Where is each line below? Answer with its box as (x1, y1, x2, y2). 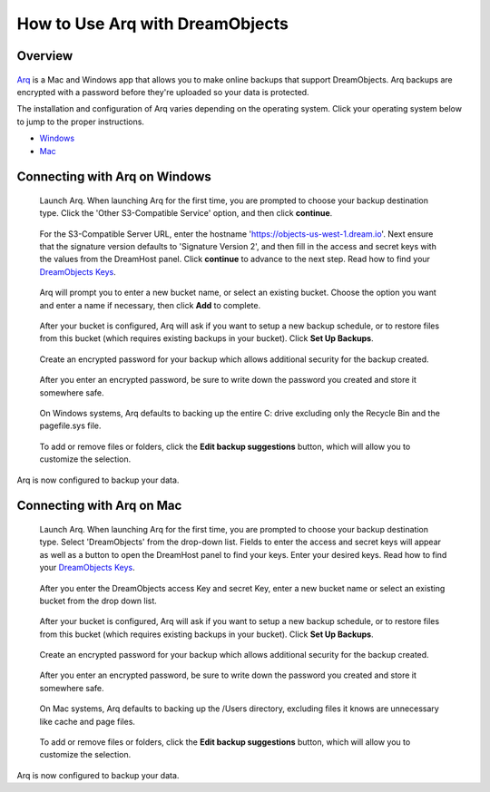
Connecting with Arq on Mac (16, 498, 182, 513)
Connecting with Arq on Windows (16, 169, 212, 185)
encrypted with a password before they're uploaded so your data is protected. (16, 86, 309, 97)
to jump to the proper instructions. (16, 116, 145, 127)
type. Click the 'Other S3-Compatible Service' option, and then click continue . (39, 208, 333, 219)
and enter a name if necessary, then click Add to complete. (39, 299, 261, 310)
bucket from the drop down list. (39, 595, 158, 606)
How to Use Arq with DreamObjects (16, 14, 289, 34)
